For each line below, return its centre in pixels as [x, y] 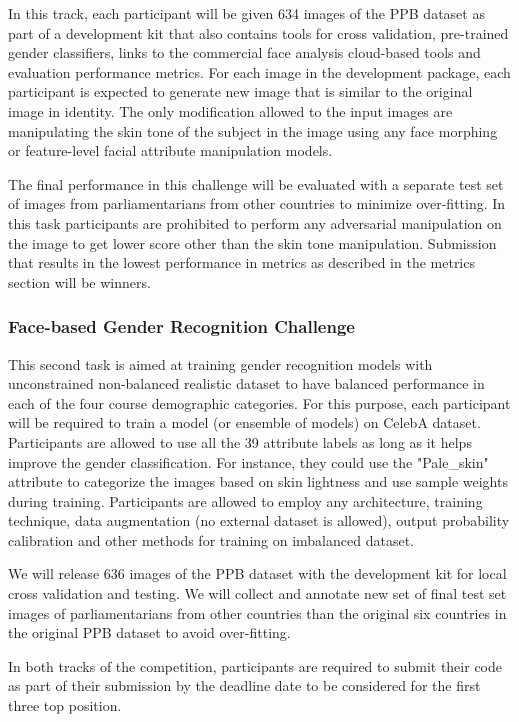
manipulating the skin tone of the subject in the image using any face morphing [253, 130]
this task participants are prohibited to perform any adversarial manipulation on [255, 222]
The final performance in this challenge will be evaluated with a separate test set [256, 183]
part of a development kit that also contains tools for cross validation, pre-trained [258, 32]
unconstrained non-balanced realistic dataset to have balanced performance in [246, 383]
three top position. [65, 705]
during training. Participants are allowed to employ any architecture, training [245, 500]
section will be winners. [79, 281]
